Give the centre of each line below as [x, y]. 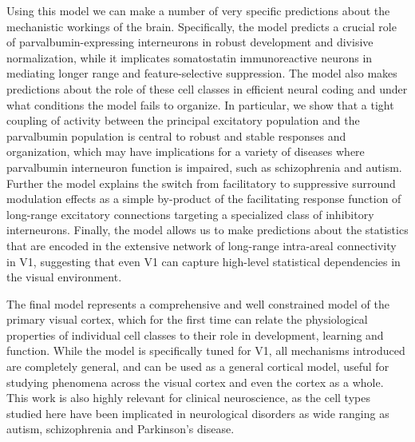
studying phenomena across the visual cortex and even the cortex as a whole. [195, 382]
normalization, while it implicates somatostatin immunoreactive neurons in [190, 57]
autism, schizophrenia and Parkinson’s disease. [121, 429]
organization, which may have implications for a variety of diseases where [186, 151]
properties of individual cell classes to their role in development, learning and [195, 334]
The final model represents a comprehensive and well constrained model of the [198, 303]
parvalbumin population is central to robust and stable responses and [176, 135]
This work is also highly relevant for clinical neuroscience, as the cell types [188, 398]
